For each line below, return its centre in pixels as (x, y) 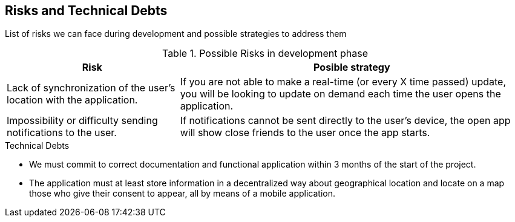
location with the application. (72, 100)
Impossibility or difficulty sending (82, 121)
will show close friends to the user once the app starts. (305, 133)
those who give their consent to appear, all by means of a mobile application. (182, 194)
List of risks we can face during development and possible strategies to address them (176, 34)
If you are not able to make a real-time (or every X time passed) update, (343, 82)
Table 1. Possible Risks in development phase (265, 54)
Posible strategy (352, 67)
